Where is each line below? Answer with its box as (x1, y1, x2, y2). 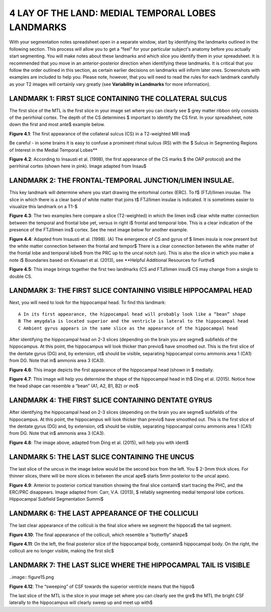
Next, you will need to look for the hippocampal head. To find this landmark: (9, 299, 166, 305)
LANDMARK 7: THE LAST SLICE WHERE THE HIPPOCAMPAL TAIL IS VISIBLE (9, 561, 250, 569)
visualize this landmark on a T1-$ (9, 204, 78, 210)
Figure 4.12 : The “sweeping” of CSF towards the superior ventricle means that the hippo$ (9, 583, 195, 589)
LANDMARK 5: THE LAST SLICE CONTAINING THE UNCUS (9, 452, 194, 461)
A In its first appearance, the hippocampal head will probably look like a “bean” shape (18, 311, 246, 317)
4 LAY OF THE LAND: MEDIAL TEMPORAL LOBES (9, 8, 216, 19)
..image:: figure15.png (9, 574, 54, 580)
